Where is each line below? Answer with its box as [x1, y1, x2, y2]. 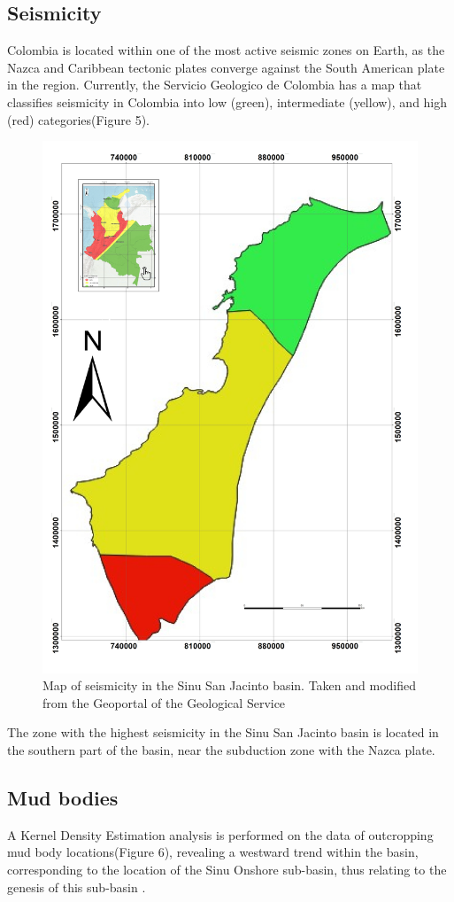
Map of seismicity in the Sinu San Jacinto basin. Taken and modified [42, 676, 417, 695]
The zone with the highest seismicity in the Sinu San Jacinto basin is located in [7, 723, 439, 742]
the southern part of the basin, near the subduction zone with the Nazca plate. [7, 741, 435, 759]
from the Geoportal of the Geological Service [42, 693, 286, 711]
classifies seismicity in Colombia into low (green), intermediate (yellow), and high [7, 92, 448, 111]
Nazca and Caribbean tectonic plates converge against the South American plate [7, 58, 445, 76]
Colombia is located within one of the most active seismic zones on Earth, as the [7, 41, 445, 59]
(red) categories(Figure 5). [7, 110, 150, 128]
